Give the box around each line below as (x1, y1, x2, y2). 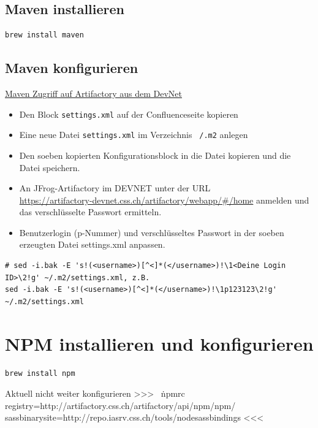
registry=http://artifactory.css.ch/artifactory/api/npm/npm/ (5, 399, 236, 411)
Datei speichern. (19, 161, 80, 174)
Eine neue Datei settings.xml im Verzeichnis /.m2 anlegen (19, 128, 248, 141)
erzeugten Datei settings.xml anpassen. (19, 238, 165, 251)
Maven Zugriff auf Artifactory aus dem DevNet (5, 87, 182, 99)
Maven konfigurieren (5, 58, 138, 77)
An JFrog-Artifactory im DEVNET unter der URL (19, 182, 211, 194)
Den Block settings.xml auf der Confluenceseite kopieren (19, 107, 238, 120)
